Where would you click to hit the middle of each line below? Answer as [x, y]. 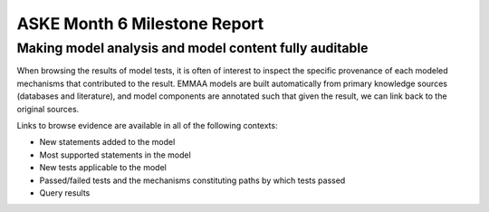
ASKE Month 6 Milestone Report [140, 24]
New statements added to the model [107, 142]
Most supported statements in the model [115, 155]
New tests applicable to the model [103, 168]
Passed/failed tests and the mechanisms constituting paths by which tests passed [192, 180]
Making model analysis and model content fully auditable [192, 48]
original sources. [48, 109]
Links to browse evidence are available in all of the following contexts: [147, 125]
